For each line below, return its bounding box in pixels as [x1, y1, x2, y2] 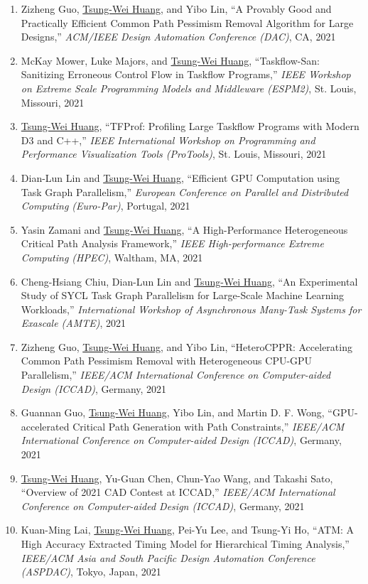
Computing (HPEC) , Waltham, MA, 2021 [21, 249, 203, 264]
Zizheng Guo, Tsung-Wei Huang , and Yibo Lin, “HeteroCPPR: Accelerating [21, 339, 352, 354]
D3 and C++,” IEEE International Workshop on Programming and [21, 132, 315, 147]
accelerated [21, 418, 70, 433]
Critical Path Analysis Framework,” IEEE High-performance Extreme [21, 236, 324, 251]
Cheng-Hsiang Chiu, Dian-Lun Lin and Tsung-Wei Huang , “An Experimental [21, 274, 358, 288]
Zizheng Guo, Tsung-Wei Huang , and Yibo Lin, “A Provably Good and [21, 1, 332, 16]
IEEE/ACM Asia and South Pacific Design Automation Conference [21, 550, 315, 565]
